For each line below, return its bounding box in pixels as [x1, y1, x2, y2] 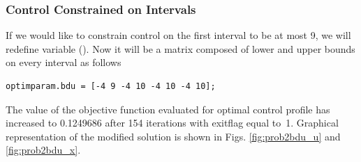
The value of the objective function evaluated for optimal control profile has [6, 102, 330, 116]
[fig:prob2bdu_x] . [6, 143, 81, 157]
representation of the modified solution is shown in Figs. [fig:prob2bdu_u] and [6, 129, 341, 143]
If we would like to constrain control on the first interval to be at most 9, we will [6, 28, 351, 42]
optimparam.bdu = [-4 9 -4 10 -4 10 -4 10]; [6, 81, 216, 91]
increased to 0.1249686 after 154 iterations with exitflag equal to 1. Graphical [6, 115, 339, 130]
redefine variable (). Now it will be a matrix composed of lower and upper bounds [6, 41, 355, 56]
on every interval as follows [6, 55, 121, 70]
